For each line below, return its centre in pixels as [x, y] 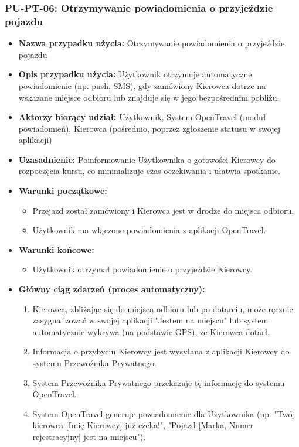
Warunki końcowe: [56, 249]
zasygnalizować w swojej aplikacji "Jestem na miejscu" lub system [150, 320]
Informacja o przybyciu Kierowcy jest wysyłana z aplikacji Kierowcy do [161, 351]
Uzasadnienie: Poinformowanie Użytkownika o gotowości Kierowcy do [147, 159]
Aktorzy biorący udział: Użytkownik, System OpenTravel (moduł [142, 117]
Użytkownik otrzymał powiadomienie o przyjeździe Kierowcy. [142, 269]
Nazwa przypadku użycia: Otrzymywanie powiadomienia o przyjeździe [152, 43]
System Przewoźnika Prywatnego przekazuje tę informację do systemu [159, 382]
